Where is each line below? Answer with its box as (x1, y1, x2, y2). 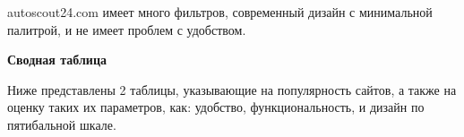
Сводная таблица (7, 50, 107, 69)
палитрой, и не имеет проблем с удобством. (7, 20, 246, 39)
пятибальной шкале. (7, 115, 116, 133)
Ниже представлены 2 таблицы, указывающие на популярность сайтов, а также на (7, 80, 457, 98)
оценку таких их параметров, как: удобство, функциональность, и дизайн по (7, 98, 425, 116)
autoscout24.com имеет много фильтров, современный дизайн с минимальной (7, 3, 433, 21)
